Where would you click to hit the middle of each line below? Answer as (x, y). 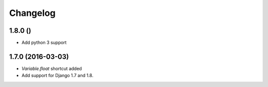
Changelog (32, 13)
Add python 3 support (44, 43)
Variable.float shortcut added (52, 68)
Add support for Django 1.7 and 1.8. (58, 76)
